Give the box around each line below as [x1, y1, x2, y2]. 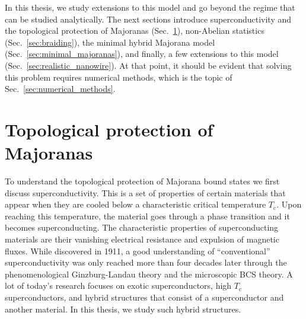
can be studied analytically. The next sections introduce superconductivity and [5, 12, 292, 25]
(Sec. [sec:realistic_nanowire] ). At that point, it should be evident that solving [5, 59, 292, 71]
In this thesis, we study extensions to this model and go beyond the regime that [5, 1, 295, 13]
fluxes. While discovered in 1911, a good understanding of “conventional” [5, 244, 270, 257]
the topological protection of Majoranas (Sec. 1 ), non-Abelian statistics [5, 24, 264, 37]
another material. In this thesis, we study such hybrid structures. [5, 302, 241, 315]
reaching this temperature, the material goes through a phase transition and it [5, 209, 290, 222]
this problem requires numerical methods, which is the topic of [5, 71, 232, 83]
